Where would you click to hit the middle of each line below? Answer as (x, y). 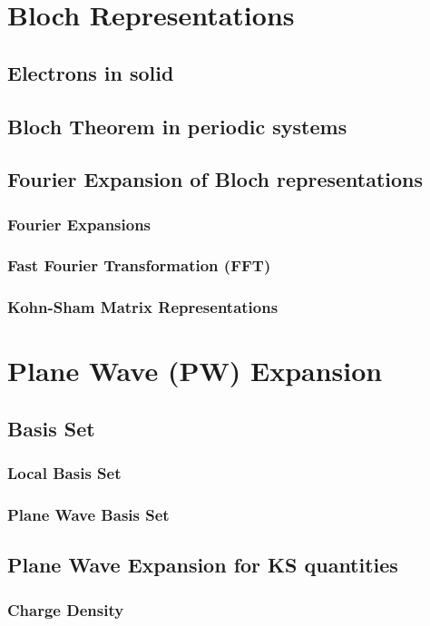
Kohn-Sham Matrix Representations (143, 307)
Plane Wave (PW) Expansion (195, 371)
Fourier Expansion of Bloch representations (215, 179)
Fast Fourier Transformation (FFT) (139, 265)
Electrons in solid (91, 72)
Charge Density (66, 609)
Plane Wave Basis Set (88, 515)
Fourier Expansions (79, 224)
